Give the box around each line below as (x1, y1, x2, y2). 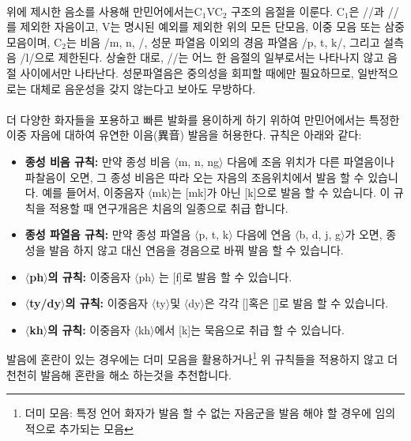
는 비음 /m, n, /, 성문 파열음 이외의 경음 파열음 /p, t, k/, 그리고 (66, 33, 380, 50)
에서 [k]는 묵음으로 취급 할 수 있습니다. (154, 321, 345, 337)
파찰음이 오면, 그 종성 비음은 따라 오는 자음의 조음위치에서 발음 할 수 (25, 168, 364, 185)
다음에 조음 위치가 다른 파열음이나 (227, 153, 394, 169)
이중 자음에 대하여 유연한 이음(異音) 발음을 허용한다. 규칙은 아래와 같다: (6, 126, 362, 143)
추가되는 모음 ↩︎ (59, 420, 134, 436)
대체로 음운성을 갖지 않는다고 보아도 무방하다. (30, 80, 256, 96)
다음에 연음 (236, 226, 292, 243)
